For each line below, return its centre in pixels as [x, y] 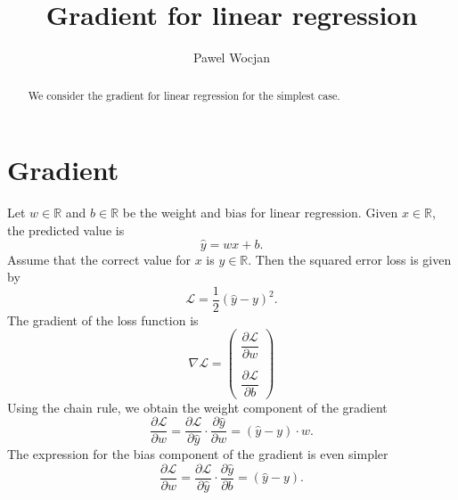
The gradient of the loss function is [103, 320]
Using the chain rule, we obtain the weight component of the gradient [197, 407]
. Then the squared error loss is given [350, 259]
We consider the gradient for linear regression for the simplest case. [184, 95]
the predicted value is [66, 230]
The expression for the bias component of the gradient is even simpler [198, 454]
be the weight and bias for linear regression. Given [260, 213]
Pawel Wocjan [232, 57]
